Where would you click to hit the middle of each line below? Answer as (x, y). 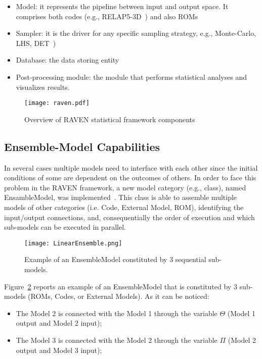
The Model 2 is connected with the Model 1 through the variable (117, 313)
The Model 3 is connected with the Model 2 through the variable (117, 340)
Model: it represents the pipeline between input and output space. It (122, 6)
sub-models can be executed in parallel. (65, 227)
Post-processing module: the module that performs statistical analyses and (132, 76)
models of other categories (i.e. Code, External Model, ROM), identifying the (124, 207)
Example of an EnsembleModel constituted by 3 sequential (115, 259)
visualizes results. (43, 87)
